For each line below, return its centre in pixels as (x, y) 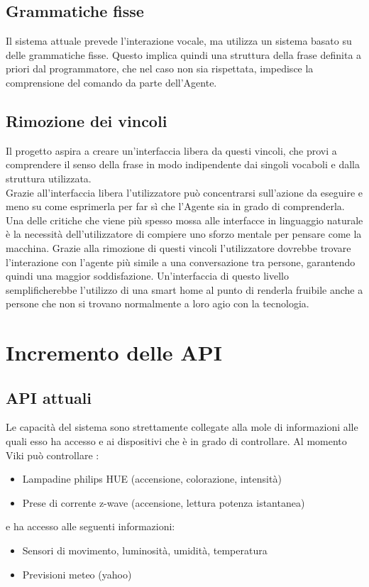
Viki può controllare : (53, 455)
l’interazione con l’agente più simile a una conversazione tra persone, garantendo (181, 262)
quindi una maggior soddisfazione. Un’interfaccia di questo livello (147, 276)
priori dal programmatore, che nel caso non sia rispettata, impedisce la (160, 68)
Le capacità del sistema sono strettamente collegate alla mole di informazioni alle (182, 427)
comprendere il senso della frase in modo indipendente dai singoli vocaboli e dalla (183, 164)
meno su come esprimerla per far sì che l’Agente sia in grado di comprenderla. (175, 206)
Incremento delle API (114, 352)
